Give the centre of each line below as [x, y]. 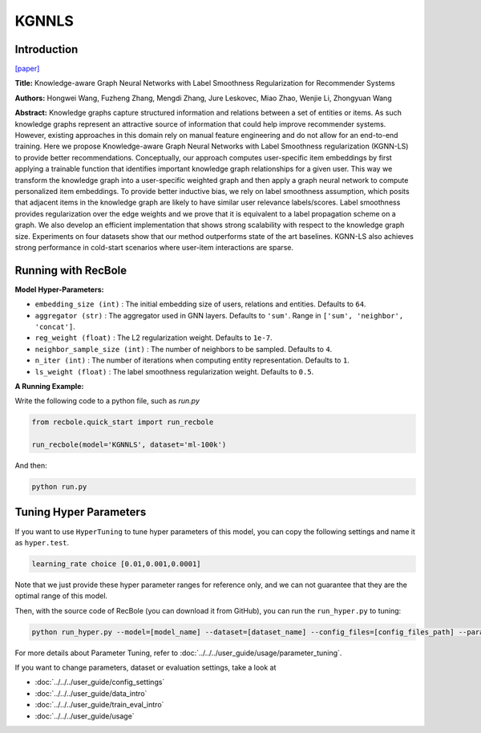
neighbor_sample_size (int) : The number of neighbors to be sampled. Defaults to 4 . [184, 349]
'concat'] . [55, 326]
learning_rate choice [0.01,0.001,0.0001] [116, 564]
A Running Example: [49, 386]
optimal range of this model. [61, 596]
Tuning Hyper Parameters [81, 512]
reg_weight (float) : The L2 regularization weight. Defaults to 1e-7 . [154, 338]
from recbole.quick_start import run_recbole [123, 422]
